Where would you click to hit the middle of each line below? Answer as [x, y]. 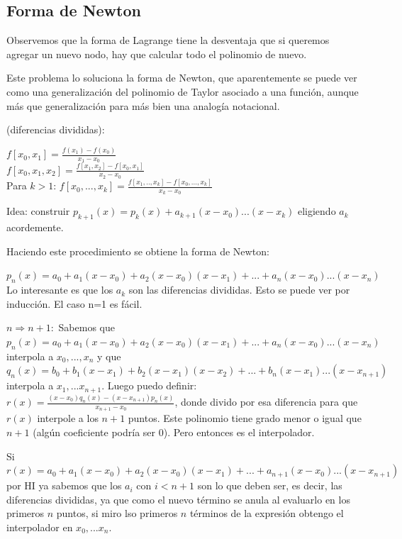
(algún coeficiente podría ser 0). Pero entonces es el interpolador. [174, 432]
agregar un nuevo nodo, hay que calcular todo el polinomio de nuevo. [157, 54]
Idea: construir [38, 211]
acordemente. [35, 227]
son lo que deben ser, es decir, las [270, 485]
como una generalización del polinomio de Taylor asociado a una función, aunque [183, 91]
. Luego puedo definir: [149, 385]
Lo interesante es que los [60, 290]
